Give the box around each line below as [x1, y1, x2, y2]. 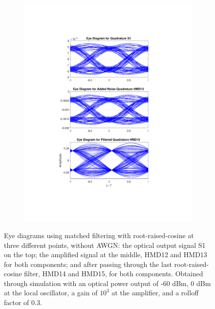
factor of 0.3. [4, 297, 42, 308]
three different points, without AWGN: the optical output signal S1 [4, 240, 206, 250]
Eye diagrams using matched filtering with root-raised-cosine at [4, 230, 194, 240]
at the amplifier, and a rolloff [111, 287, 199, 298]
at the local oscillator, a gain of [4, 287, 98, 298]
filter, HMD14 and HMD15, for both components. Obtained [24, 268, 203, 279]
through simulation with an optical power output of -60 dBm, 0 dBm [4, 278, 211, 288]
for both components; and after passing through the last [4, 259, 172, 269]
